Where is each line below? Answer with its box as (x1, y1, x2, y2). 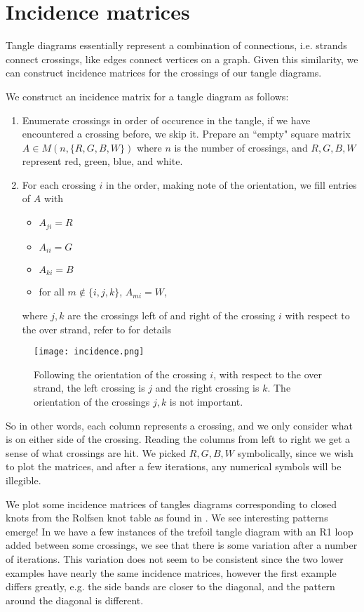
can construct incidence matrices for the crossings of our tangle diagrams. (6, 65, 322, 80)
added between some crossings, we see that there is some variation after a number (6, 538, 358, 552)
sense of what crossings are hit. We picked (6, 445, 187, 460)
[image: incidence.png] (34, 347, 144, 357)
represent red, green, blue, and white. (22, 154, 183, 168)
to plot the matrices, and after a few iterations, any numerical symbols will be (6, 459, 342, 474)
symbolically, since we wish (237, 445, 353, 460)
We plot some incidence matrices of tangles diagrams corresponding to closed (6, 496, 337, 511)
